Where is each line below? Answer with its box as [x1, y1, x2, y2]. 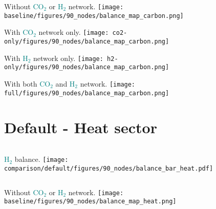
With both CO [4, 78, 51, 89]
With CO [4, 27, 34, 37]
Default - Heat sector [4, 117, 157, 138]
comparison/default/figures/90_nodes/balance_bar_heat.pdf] [4, 165, 213, 173]
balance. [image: [14, 154, 69, 164]
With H [4, 52, 28, 63]
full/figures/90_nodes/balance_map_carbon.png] [4, 89, 169, 97]
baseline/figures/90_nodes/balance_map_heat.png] [4, 198, 177, 205]
